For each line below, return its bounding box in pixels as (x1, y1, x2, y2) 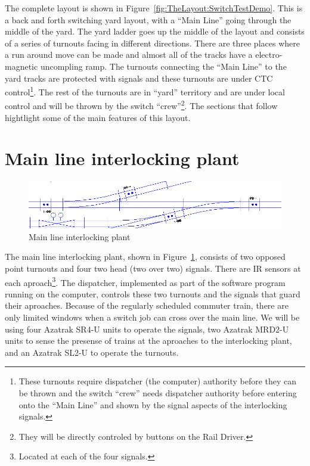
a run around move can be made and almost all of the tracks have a (5, 48, 253, 61)
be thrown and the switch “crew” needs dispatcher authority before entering (18, 386, 297, 399)
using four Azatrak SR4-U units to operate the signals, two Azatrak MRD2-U (5, 322, 289, 335)
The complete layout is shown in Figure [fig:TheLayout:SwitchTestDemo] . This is (5, 2, 303, 14)
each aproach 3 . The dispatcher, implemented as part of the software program (5, 274, 286, 288)
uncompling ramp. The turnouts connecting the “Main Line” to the (40, 60, 287, 72)
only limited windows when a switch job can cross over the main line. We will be (5, 310, 300, 323)
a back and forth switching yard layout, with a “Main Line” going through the (5, 13, 292, 26)
